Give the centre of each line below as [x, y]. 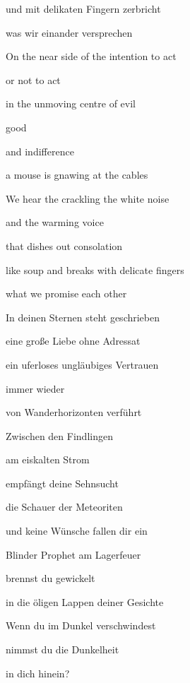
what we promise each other [66, 293]
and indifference [40, 151]
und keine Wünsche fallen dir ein [77, 531]
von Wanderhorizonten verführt [74, 412]
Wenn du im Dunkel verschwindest [81, 625]
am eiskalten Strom [48, 459]
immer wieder [35, 388]
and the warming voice [55, 222]
